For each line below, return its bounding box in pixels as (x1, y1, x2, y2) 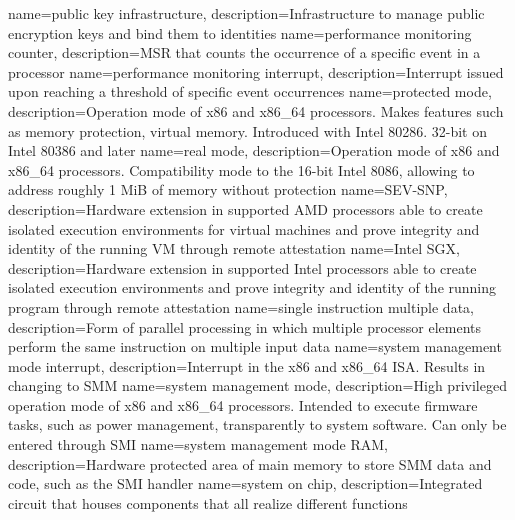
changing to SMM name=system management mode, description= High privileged (8, 375, 507, 396)
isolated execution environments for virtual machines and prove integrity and (8, 218, 480, 239)
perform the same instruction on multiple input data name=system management (8, 336, 502, 357)
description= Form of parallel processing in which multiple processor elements (8, 316, 482, 337)
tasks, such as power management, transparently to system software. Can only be (8, 414, 507, 435)
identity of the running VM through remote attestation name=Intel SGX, (8, 238, 460, 259)
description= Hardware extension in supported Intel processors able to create (8, 257, 477, 278)
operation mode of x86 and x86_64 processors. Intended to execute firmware (8, 394, 478, 415)
